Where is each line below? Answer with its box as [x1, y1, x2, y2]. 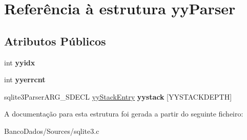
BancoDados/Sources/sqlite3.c [4, 125, 99, 136]
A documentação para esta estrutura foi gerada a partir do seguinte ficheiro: [4, 108, 243, 119]
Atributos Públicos [4, 33, 106, 49]
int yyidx [4, 57, 35, 67]
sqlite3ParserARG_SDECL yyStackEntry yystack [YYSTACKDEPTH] [4, 91, 232, 102]
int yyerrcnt [4, 74, 46, 85]
